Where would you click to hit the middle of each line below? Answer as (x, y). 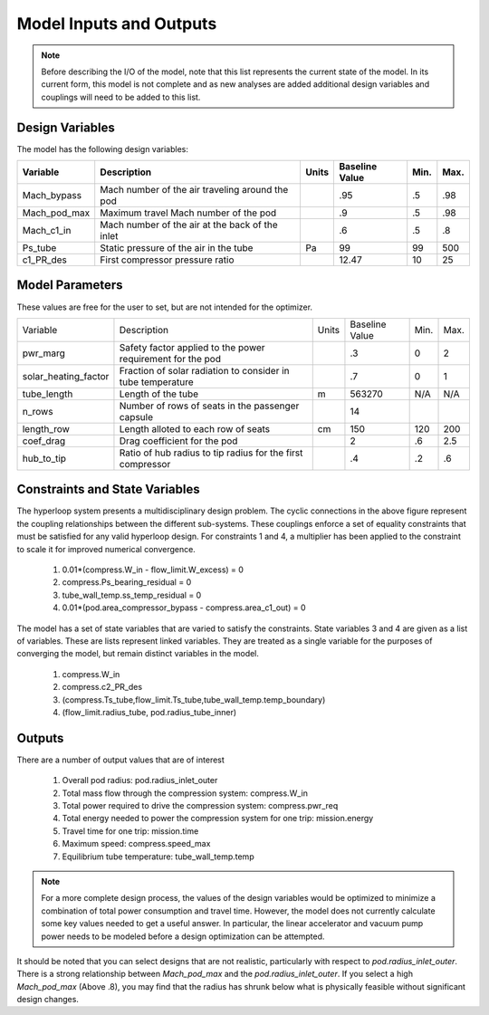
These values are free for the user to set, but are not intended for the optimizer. (164, 307)
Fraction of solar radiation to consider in (204, 370)
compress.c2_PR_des (102, 687)
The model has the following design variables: (103, 148)
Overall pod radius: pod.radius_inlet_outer (140, 780)
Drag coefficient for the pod (178, 441)
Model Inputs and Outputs (117, 24)
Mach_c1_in (47, 231)
